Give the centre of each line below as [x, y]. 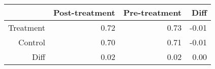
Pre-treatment [152, 12]
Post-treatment [84, 12]
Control [32, 42]
